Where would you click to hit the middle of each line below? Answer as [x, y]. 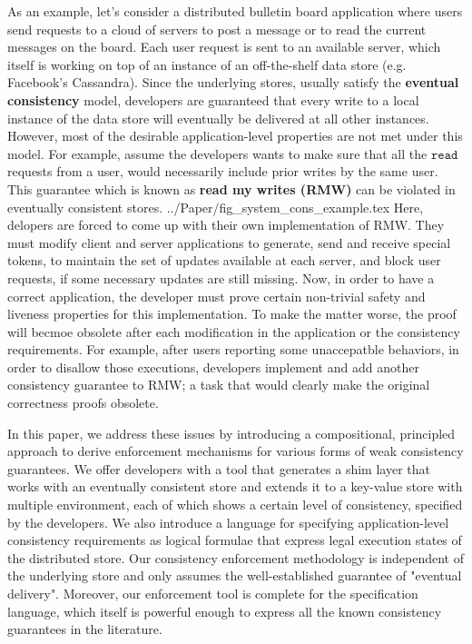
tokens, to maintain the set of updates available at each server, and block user [224, 260]
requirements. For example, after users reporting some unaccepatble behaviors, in [233, 349]
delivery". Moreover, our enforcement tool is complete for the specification [213, 593]
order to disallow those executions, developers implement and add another [213, 367]
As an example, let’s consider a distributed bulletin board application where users [235, 11]
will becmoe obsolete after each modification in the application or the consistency [234, 331]
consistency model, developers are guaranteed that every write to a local [213, 99]
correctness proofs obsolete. [83, 403]
